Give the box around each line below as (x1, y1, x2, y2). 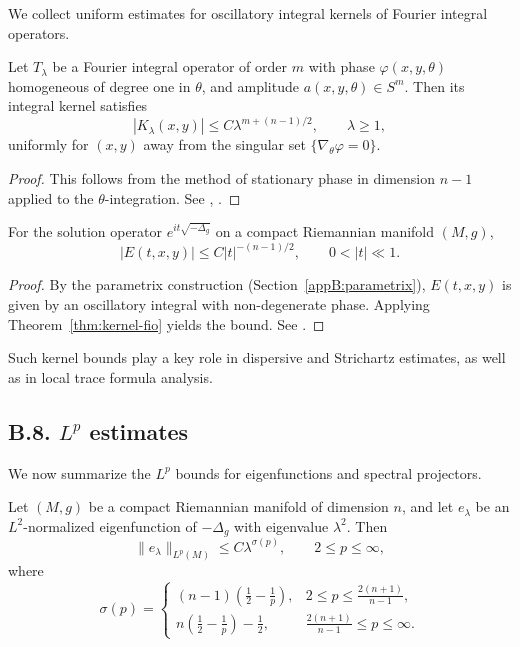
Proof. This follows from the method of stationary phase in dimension (8, 168, 436, 189)
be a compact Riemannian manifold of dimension (88, 496, 389, 517)
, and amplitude (201, 75, 299, 96)
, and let (401, 496, 454, 517)
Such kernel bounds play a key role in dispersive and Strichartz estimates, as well (8, 347, 506, 368)
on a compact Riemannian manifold (215, 221, 435, 242)
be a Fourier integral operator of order (52, 56, 288, 77)
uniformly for (8, 134, 89, 155)
